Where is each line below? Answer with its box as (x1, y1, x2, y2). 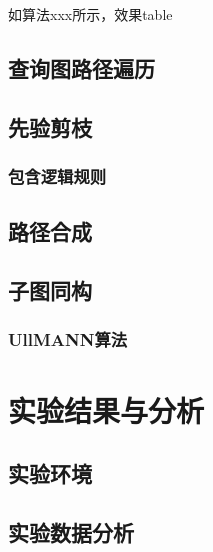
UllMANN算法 (8, 327, 128, 352)
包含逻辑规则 (8, 164, 107, 189)
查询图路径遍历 (8, 52, 155, 83)
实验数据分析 (8, 516, 134, 547)
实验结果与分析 (8, 389, 205, 430)
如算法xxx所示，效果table (8, 4, 173, 24)
